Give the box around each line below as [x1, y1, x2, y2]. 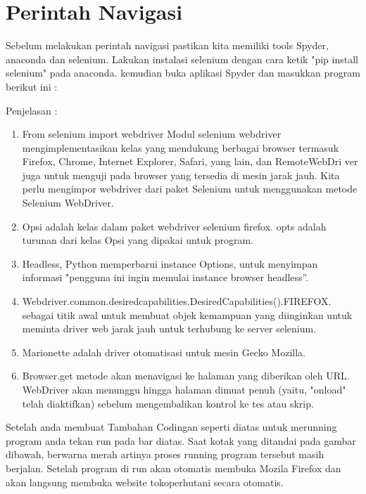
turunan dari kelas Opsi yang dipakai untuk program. [22, 233, 254, 247]
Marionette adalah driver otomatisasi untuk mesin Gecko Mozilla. [22, 344, 305, 359]
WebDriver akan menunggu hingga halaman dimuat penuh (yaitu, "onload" [22, 382, 346, 396]
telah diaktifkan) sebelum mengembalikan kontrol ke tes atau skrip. [22, 396, 314, 410]
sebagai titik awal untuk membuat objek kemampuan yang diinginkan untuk [22, 307, 353, 322]
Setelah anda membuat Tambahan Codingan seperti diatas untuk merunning [6, 420, 337, 434]
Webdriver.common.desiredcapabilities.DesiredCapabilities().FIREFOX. [22, 294, 332, 308]
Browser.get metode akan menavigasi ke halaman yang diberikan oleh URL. [22, 368, 350, 383]
